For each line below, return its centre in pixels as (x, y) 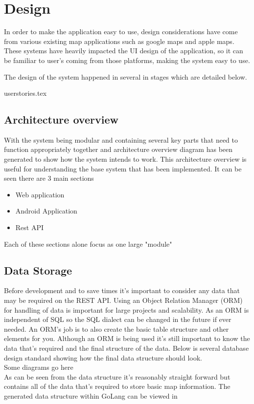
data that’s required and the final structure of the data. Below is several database (127, 348)
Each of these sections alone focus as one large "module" (88, 244)
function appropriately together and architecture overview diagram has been (118, 149)
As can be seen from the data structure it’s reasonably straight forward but (117, 376)
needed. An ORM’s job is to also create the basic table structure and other (116, 329)
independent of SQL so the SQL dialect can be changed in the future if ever (118, 319)
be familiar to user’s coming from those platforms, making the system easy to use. (127, 60)
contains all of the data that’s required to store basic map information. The (117, 386)
